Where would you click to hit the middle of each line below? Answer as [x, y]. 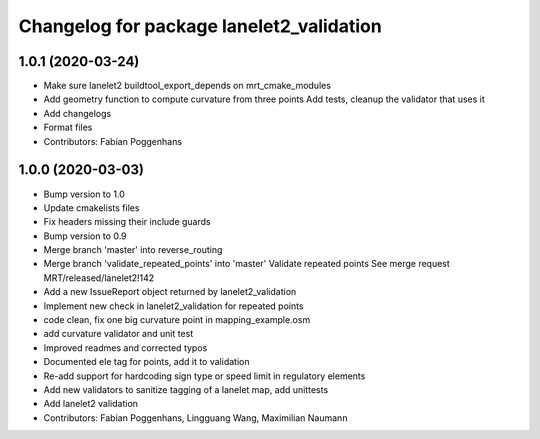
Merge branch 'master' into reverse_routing [133, 250]
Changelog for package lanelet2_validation [200, 26]
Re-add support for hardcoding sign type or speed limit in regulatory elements [204, 376]
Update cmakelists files [91, 207]
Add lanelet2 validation [91, 404]
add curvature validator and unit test [118, 334]
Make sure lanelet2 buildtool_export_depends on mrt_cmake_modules [187, 86]
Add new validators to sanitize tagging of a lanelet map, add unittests [186, 389]
